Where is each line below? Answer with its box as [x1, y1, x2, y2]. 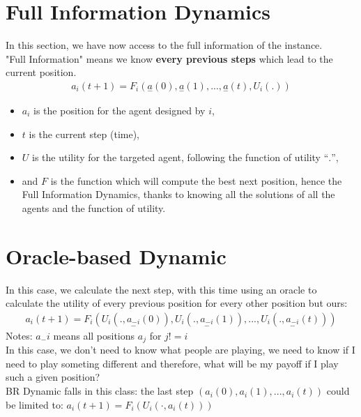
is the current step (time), [29, 126, 140, 141]
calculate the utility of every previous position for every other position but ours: [6, 296, 348, 310]
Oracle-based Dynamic [6, 241, 226, 270]
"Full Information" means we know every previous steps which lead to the [6, 51, 333, 66]
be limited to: [6, 397, 63, 411]
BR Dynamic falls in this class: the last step [6, 384, 194, 398]
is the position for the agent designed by [33, 103, 206, 117]
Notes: [6, 328, 33, 342]
